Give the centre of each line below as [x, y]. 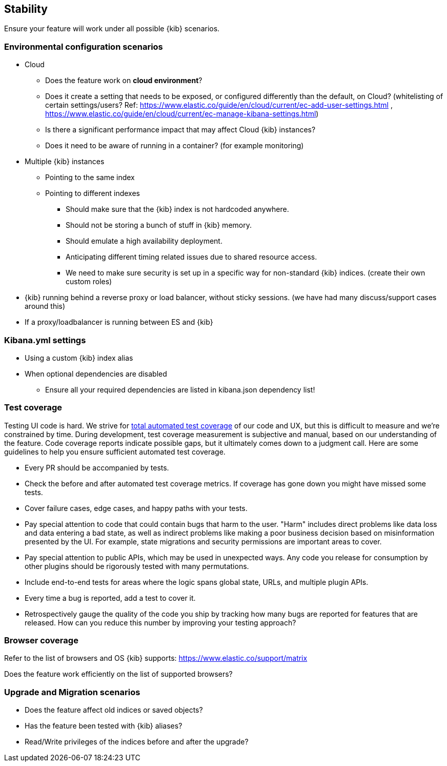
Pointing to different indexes [93, 193]
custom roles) [89, 282]
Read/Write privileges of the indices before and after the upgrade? [137, 742]
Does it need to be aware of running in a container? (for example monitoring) [175, 146]
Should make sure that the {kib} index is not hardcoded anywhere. [177, 209]
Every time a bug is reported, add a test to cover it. [110, 598]
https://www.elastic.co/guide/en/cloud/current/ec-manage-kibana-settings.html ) [182, 114]
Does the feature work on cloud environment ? [124, 81]
